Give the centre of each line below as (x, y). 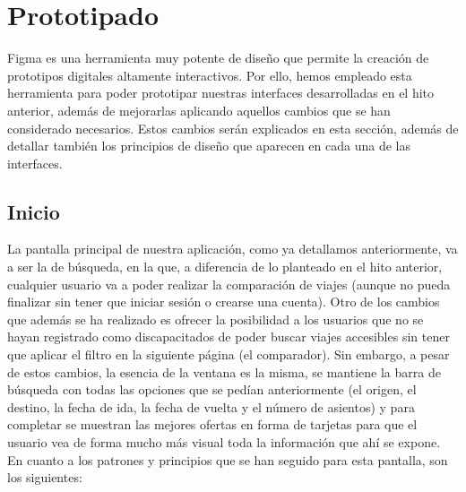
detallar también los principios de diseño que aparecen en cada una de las (209, 146)
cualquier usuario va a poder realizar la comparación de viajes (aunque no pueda (229, 284)
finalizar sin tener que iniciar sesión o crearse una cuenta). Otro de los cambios (224, 302)
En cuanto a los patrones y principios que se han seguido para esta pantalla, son (228, 459)
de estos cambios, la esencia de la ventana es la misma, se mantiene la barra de (224, 371)
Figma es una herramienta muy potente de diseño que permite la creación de (218, 58)
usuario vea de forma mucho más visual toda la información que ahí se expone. (224, 442)
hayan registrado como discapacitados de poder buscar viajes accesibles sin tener (229, 337)
